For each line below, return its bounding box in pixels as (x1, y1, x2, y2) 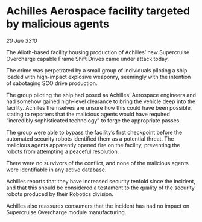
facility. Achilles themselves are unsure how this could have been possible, (6, 104, 192, 111)
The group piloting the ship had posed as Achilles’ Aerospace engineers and (6, 91, 196, 98)
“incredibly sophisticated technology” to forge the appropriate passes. (6, 116, 181, 124)
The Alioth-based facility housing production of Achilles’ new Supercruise (6, 48, 190, 55)
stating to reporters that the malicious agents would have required (6, 110, 171, 118)
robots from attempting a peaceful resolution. (6, 148, 119, 155)
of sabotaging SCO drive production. (6, 80, 98, 87)
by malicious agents (6, 17, 110, 31)
